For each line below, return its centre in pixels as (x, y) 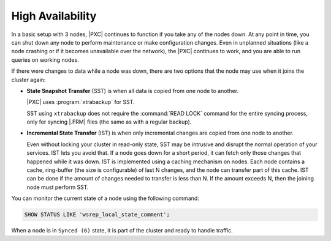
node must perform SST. (58, 187)
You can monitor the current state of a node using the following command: (105, 198)
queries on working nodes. (45, 60)
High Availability (54, 16)
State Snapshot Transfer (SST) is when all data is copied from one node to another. (133, 91)
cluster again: (29, 80)
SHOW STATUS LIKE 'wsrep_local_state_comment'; (97, 215)
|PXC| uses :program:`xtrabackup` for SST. (81, 102)
